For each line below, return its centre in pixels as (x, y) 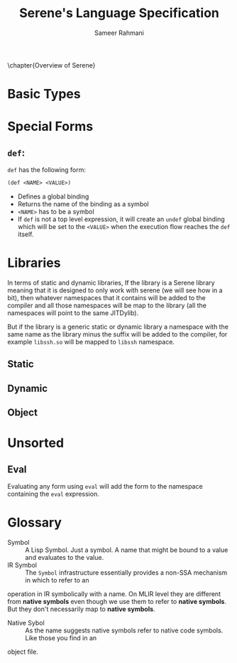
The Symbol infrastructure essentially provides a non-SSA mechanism (126, 573)
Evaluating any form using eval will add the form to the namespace (105, 487)
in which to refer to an (57, 580)
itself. (26, 234)
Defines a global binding (53, 196)
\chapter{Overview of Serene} (51, 65)
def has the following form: (47, 170)
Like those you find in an (61, 638)
